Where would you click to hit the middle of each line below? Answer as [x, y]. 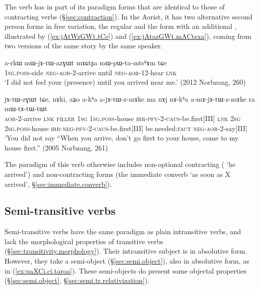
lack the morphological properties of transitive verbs [84, 241]
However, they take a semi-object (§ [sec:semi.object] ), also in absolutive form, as [127, 261]
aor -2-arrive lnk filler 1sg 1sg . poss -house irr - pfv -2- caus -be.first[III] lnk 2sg [123, 118]
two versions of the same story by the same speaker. [84, 46]
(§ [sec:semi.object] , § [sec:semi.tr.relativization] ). [77, 280]
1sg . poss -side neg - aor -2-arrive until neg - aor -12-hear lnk [91, 72]
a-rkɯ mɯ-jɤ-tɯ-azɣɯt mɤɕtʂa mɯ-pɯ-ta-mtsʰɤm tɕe [86, 62]
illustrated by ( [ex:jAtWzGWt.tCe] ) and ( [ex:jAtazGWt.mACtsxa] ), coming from [128, 36]
